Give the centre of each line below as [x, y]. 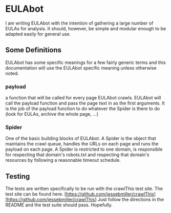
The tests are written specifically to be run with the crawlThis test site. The [84, 189]
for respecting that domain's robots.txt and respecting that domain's [77, 155]
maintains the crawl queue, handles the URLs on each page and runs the [82, 144]
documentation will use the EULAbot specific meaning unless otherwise [81, 68]
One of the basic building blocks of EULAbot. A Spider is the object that [81, 138]
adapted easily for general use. [38, 34]
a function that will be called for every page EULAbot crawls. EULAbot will [83, 98]
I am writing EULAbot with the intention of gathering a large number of [79, 23]
